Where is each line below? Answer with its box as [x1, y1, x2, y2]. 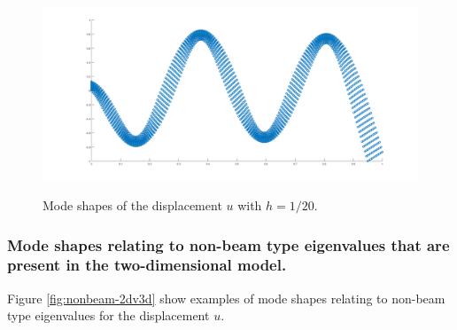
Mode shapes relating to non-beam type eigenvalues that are [7, 233, 450, 255]
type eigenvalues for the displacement [7, 306, 210, 325]
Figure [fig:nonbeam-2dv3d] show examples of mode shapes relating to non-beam [7, 288, 445, 307]
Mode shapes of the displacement [43, 196, 222, 215]
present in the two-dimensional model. [7, 254, 287, 276]
